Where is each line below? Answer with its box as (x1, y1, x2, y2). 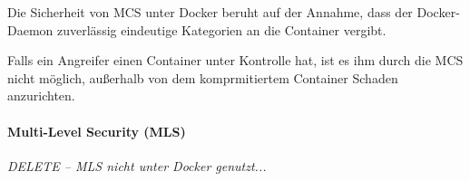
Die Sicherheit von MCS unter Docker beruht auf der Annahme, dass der (7, 3, 413, 21)
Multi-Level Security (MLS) (7, 121, 186, 140)
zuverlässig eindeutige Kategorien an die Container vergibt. (57, 20, 387, 39)
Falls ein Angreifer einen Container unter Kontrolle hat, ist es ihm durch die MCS (7, 51, 464, 70)
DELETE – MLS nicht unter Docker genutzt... (7, 156, 267, 175)
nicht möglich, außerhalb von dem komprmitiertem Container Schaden (7, 68, 398, 87)
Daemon (7, 20, 54, 39)
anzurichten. (7, 86, 75, 105)
